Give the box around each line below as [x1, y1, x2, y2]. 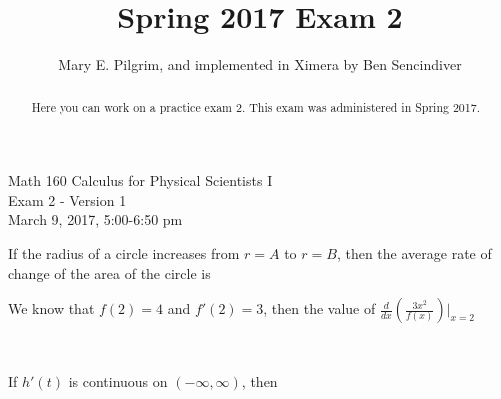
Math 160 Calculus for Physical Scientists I [8, 170, 273, 191]
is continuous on [68, 370, 168, 391]
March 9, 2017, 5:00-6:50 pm [8, 209, 183, 230]
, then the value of [263, 298, 376, 319]
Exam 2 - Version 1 [8, 189, 127, 210]
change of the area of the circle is [8, 262, 211, 283]
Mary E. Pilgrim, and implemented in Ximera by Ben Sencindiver [58, 54, 462, 75]
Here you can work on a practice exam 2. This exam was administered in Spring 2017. [31, 98, 481, 115]
